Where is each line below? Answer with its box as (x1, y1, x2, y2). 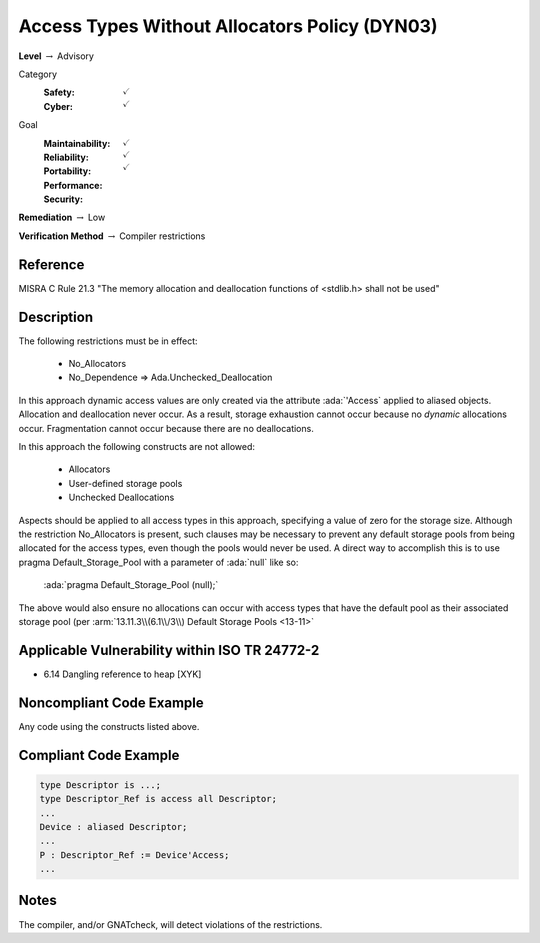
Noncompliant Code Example (18, 694, 204, 711)
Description (18, 308, 94, 325)
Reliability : (43, 151, 89, 163)
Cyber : (43, 100, 74, 112)
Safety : (43, 86, 75, 99)
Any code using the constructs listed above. (18, 720, 200, 732)
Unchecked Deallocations (68, 491, 175, 504)
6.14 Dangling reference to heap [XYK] (43, 668, 202, 680)
